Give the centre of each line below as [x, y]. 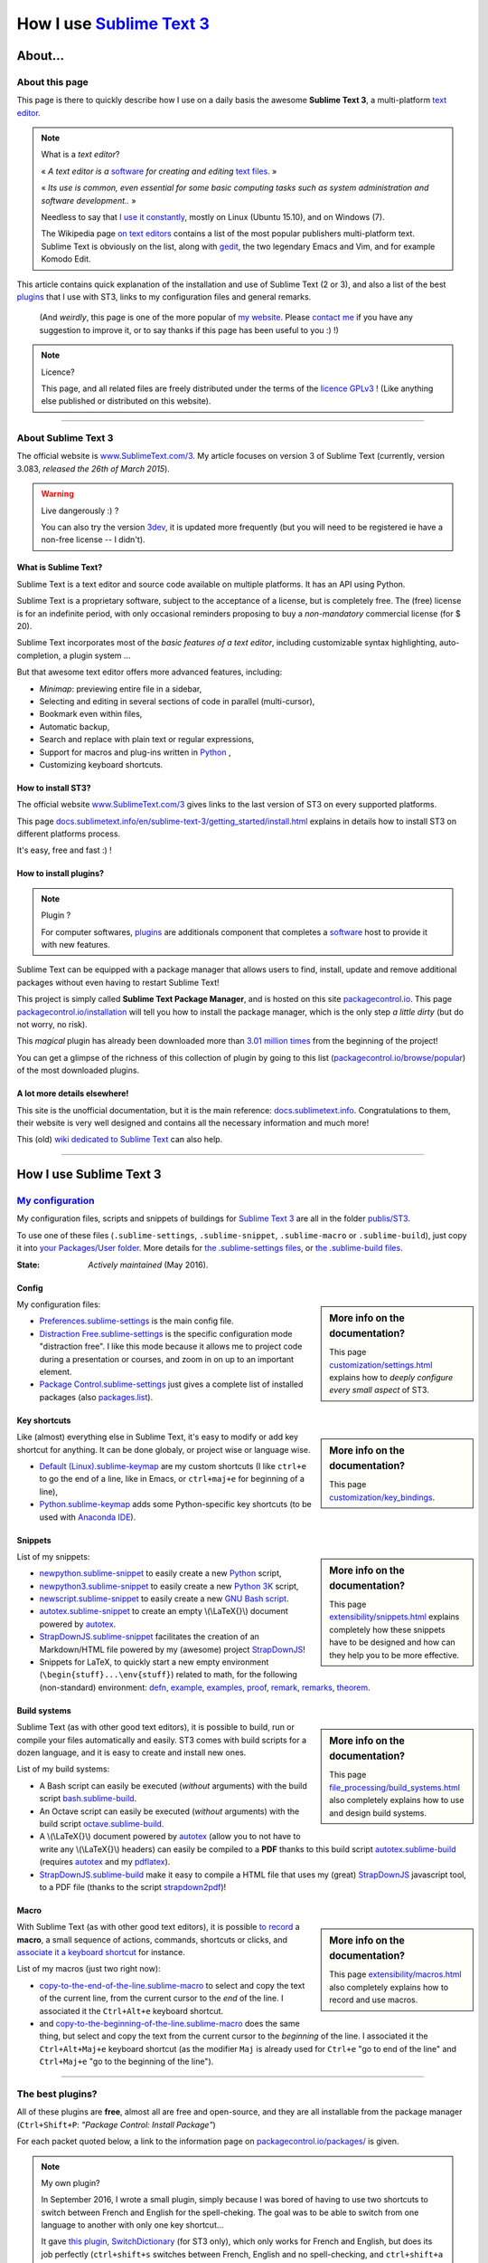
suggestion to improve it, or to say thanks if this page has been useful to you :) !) [189, 329]
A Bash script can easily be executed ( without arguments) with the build [173, 1786]
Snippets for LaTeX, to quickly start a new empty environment [154, 1662]
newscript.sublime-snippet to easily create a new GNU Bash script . [164, 1599]
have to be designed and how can [392, 1642]
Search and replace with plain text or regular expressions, [147, 740]
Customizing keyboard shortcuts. [101, 764]
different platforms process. [69, 834]
